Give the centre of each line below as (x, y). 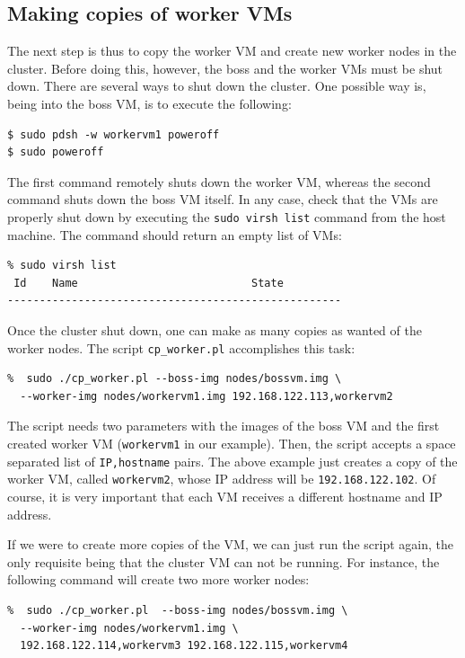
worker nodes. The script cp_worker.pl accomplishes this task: (181, 347)
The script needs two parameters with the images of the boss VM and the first (224, 426)
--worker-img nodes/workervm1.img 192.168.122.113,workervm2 (206, 396)
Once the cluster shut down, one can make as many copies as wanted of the (215, 329)
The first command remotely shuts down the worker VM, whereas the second (219, 181)
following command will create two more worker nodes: (158, 579)
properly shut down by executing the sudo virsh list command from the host (227, 216)
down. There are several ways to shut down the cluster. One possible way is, (217, 86)
